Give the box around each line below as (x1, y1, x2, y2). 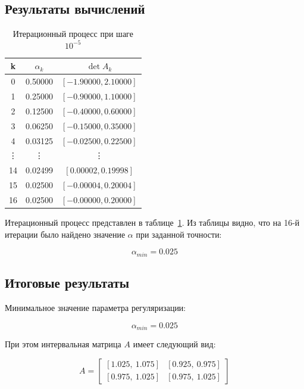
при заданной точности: (136, 228, 222, 240)
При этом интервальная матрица (5, 337, 121, 350)
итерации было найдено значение (5, 228, 126, 240)
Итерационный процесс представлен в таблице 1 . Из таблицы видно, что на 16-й (5, 216, 300, 229)
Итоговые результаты (5, 273, 130, 292)
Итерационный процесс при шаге (12, 27, 133, 40)
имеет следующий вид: (133, 337, 216, 350)
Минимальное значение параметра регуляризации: (5, 301, 186, 313)
